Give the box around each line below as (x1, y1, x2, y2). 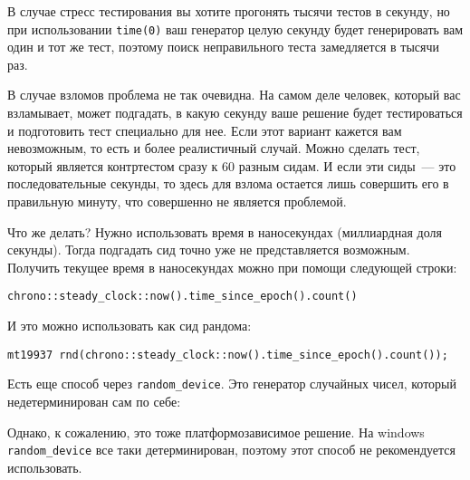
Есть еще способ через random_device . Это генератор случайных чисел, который (7, 374, 457, 393)
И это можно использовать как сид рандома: (7, 316, 252, 335)
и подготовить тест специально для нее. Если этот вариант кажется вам (7, 120, 402, 139)
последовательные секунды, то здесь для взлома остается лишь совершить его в (7, 174, 449, 193)
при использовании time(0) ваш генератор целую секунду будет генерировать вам (7, 19, 464, 38)
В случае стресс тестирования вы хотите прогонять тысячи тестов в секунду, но (7, 2, 450, 20)
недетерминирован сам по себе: (7, 391, 181, 410)
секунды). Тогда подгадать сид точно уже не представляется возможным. (7, 240, 410, 259)
